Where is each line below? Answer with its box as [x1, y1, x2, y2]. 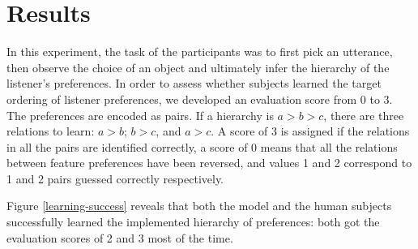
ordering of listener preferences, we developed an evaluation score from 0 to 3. [6, 90, 393, 107]
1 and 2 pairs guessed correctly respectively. [6, 170, 224, 187]
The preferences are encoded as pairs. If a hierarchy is [6, 106, 274, 123]
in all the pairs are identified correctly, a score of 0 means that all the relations [6, 138, 398, 155]
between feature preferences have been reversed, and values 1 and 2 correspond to [6, 154, 412, 171]
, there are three [323, 106, 404, 123]
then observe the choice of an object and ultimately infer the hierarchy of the [6, 58, 390, 75]
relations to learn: [6, 122, 95, 140]
